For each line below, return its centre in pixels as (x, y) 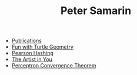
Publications (27, 41)
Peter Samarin (96, 11)
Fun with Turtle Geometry (42, 47)
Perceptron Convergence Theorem (54, 66)
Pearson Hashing (33, 53)
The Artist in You (32, 59)
